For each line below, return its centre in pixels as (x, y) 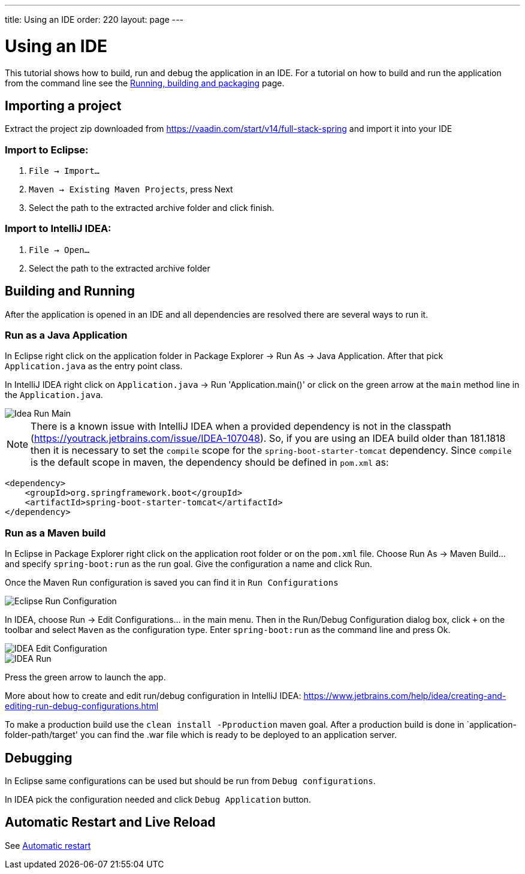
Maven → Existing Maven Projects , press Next (131, 189)
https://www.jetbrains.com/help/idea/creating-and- (405, 696)
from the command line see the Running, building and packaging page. (145, 83)
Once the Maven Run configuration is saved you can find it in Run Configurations (172, 583)
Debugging (39, 758)
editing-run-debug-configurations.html (82, 706)
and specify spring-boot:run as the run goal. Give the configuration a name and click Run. (188, 564)
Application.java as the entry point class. (94, 366)
